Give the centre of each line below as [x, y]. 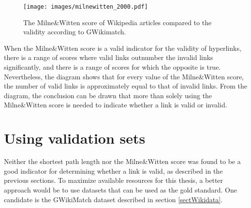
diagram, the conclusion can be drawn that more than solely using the [108, 95]
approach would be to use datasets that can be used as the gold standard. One [120, 189]
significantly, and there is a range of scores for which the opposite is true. [112, 67]
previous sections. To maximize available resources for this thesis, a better [114, 180]
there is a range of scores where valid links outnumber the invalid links [109, 57]
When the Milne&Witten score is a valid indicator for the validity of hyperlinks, [123, 48]
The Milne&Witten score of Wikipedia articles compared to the [118, 22]
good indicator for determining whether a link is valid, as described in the [113, 171]
